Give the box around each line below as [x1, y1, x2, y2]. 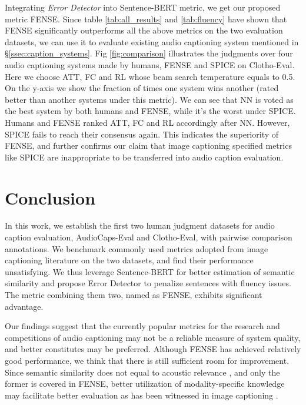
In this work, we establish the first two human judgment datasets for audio [5, 219, 275, 232]
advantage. [5, 300, 44, 312]
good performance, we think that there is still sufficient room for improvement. [5, 354, 290, 366]
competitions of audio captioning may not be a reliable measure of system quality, [5, 331, 301, 343]
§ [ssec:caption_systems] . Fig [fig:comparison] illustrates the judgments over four [5, 47, 293, 59]
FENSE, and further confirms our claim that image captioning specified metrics [5, 139, 292, 152]
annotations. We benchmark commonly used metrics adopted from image [5, 242, 268, 255]
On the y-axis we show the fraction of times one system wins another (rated [5, 82, 279, 94]
